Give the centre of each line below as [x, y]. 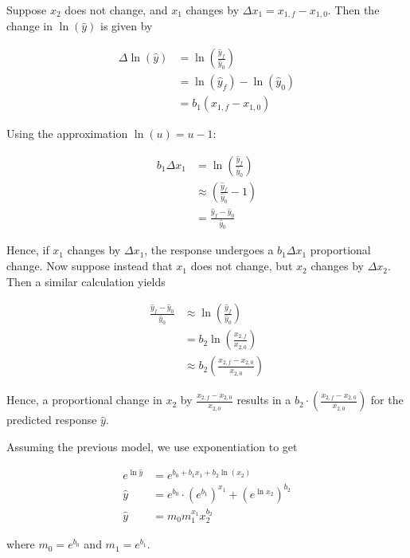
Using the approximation [67, 134]
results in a [264, 400]
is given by [127, 26]
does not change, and [116, 10]
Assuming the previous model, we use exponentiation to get [152, 446]
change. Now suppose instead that [90, 266]
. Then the [353, 10]
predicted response [52, 420]
